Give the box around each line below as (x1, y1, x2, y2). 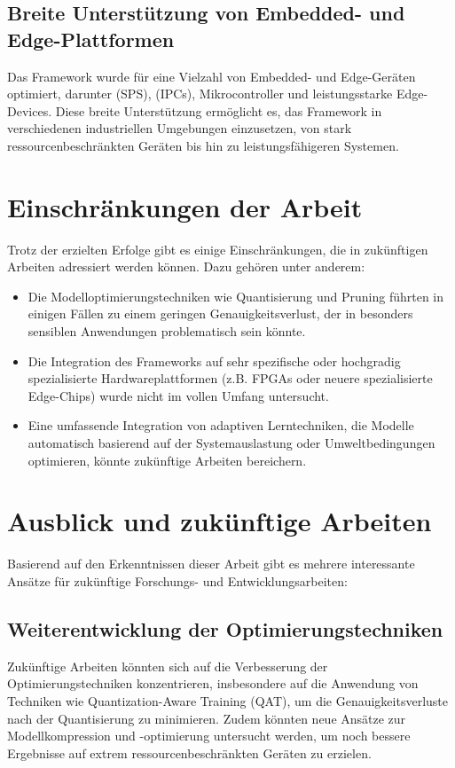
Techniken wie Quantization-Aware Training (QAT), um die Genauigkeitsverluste (7, 691, 448, 709)
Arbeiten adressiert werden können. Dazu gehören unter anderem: (7, 257, 365, 276)
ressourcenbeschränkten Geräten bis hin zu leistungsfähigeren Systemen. (7, 136, 399, 154)
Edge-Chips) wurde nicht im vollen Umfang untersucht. (27, 386, 329, 404)
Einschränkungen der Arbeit (7, 188, 363, 224)
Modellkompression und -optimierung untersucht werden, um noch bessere (7, 726, 411, 745)
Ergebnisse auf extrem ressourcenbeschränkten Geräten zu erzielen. (7, 743, 372, 762)
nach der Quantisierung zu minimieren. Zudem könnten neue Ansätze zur (7, 709, 406, 727)
